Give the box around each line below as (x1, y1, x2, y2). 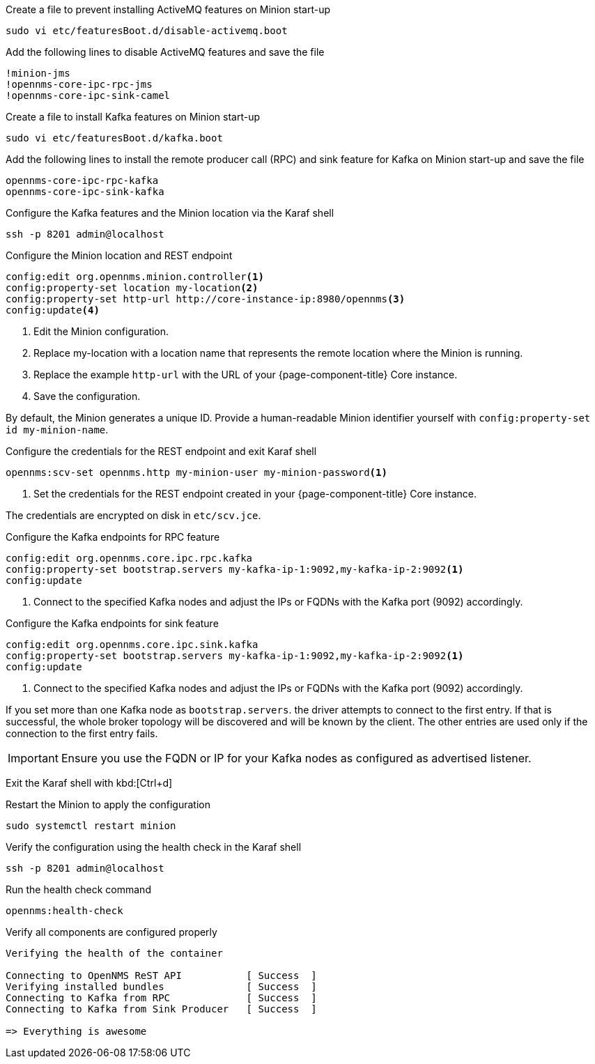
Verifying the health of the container (6, 948, 223, 959)
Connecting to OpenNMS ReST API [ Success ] (6, 970, 317, 981)
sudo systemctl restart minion (6, 820, 176, 831)
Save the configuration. (33, 390, 141, 402)
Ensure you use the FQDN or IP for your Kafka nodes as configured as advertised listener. (61, 751, 532, 765)
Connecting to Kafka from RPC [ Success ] (6, 992, 317, 1003)
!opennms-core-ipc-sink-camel (6, 90, 171, 101)
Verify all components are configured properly (6, 926, 217, 938)
